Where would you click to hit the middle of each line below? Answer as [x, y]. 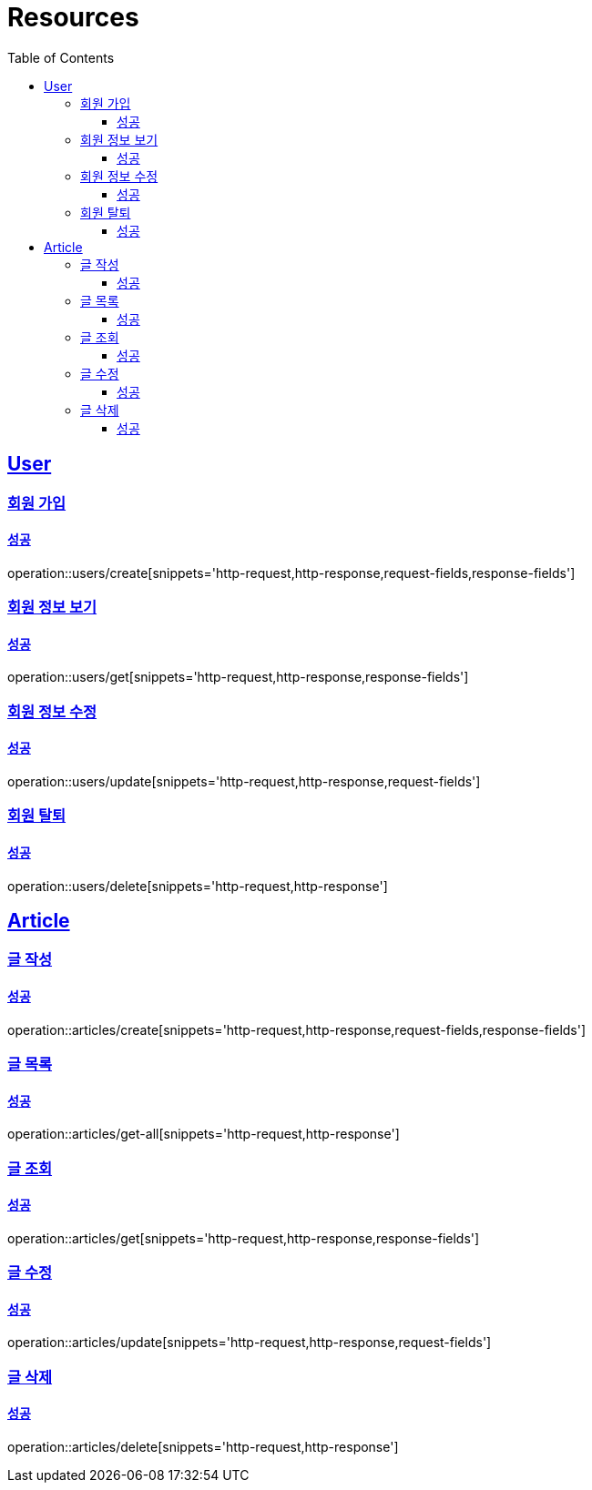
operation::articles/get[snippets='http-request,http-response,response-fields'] [244, 1238]
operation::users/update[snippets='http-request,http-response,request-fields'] [244, 781]
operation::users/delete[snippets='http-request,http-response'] [198, 886]
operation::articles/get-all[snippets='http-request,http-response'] [204, 1134]
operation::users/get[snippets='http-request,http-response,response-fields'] [238, 677]
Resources [73, 17]
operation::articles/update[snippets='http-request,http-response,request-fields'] [250, 1343]
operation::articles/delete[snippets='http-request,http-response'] [203, 1447]
